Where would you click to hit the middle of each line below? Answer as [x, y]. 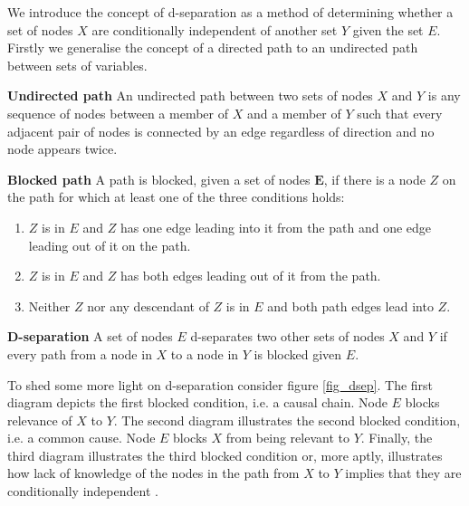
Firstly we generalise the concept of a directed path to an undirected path [213, 48]
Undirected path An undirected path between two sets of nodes [190, 95]
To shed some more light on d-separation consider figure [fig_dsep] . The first [220, 384]
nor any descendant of [148, 306]
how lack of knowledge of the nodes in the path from [153, 473]
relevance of [40, 420]
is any [444, 95]
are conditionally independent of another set [215, 29]
